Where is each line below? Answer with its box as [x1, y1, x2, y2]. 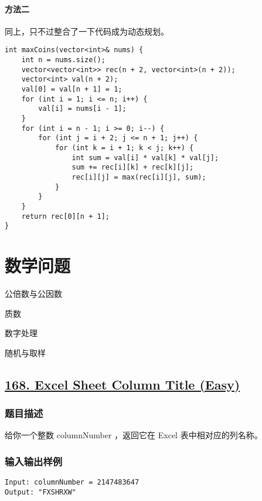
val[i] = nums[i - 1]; [38, 104, 127, 113]
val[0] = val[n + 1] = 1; [21, 85, 123, 94]
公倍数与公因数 [5, 287, 62, 299]
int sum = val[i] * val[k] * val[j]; [72, 153, 219, 162]
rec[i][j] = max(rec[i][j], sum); [72, 172, 206, 181]
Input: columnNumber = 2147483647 [5, 478, 139, 487]
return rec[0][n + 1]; [21, 212, 110, 221]
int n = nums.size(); [21, 56, 106, 65]
